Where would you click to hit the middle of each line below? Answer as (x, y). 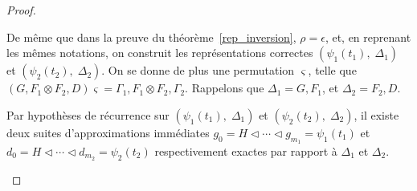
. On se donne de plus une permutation (198, 70)
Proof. (21, 10)
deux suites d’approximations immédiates (108, 132)
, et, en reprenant (368, 37)
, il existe (376, 114)
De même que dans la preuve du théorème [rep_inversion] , (151, 37)
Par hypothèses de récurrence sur (88, 114)
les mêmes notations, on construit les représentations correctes (160, 53)
